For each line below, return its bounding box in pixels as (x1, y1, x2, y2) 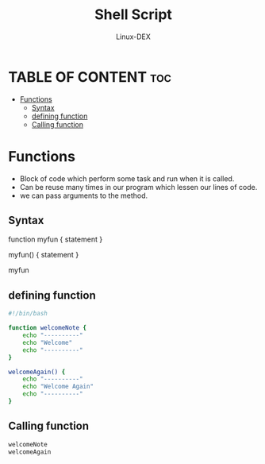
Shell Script (94, 6, 173, 24)
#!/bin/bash (8, 310, 48, 318)
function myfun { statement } (8, 234, 103, 244)
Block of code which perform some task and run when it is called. (19, 173, 235, 184)
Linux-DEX (116, 32, 151, 41)
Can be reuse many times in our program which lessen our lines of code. (19, 182, 258, 191)
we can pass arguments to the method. (19, 191, 148, 200)
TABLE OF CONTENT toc (8, 68, 172, 86)
